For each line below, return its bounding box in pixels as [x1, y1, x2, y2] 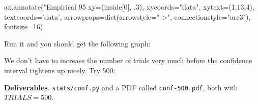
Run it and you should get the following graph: [4, 38, 151, 48]
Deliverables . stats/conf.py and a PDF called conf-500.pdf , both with [4, 82, 238, 92]
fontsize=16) [4, 21, 43, 32]
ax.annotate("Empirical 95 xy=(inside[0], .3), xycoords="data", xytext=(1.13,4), [4, 2, 254, 12]
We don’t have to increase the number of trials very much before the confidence [4, 55, 252, 66]
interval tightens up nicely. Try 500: [4, 65, 116, 75]
